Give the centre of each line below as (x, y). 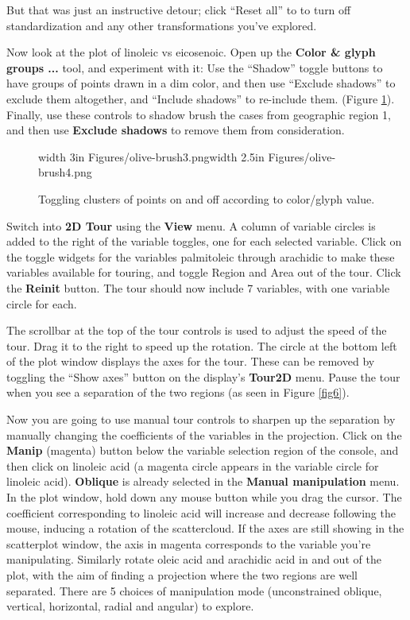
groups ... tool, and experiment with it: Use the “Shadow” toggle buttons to (195, 67)
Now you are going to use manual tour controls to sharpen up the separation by (201, 419)
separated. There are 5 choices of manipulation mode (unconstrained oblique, (194, 590)
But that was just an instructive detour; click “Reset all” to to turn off (179, 10)
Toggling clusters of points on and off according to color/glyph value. (207, 198)
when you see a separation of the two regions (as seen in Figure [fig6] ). (178, 392)
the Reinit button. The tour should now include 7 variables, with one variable (198, 287)
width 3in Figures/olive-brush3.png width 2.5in (151, 156)
